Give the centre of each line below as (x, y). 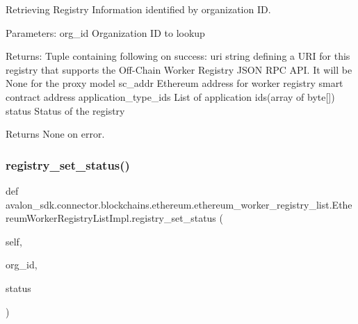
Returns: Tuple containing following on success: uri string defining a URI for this (178, 56)
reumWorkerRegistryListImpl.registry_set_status (111, 218)
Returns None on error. (55, 134)
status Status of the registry (65, 110)
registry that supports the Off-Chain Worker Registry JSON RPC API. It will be (179, 69)
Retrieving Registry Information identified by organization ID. (138, 9)
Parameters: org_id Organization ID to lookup (105, 32)
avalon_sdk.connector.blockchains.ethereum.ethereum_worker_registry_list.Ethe (179, 204)
